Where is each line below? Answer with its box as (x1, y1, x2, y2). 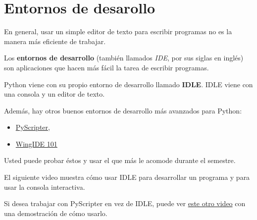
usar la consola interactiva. (4, 181, 85, 192)
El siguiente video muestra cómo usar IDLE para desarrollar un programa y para (4, 172, 250, 182)
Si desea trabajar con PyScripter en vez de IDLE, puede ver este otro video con (4, 198, 246, 209)
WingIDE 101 (15, 138, 57, 149)
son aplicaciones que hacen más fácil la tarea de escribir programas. (4, 62, 209, 72)
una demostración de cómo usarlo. (4, 208, 107, 218)
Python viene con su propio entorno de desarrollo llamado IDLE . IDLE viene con (4, 79, 253, 89)
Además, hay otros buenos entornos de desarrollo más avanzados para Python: (4, 105, 242, 115)
